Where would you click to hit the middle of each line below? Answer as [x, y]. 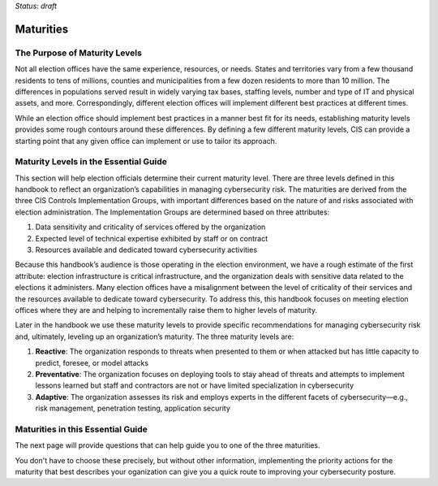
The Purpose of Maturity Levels [78, 53]
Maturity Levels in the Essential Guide [91, 162]
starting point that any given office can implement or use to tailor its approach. [146, 141]
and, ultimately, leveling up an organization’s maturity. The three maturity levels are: [155, 336]
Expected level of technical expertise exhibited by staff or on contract [151, 238]
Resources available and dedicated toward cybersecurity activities [146, 250]
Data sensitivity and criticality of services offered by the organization [150, 227]
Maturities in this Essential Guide [81, 429]
